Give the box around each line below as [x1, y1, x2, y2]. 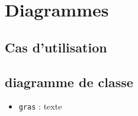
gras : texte [18, 100, 62, 112]
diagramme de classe [5, 72, 133, 91]
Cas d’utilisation [5, 38, 107, 56]
